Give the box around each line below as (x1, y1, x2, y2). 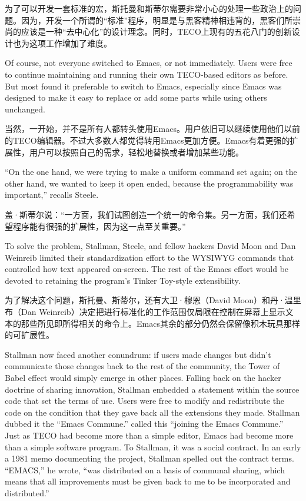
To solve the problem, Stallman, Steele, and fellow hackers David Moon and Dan (5, 240, 296, 252)
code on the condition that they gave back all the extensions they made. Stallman (5, 406, 300, 418)
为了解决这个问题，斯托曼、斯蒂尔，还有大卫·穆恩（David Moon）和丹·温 (5, 294, 293, 306)
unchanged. (5, 102, 45, 115)
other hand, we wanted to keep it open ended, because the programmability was (5, 177, 294, 189)
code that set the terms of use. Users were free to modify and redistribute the (5, 394, 285, 407)
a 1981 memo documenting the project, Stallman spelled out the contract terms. (5, 452, 294, 464)
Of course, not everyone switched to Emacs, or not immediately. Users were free (5, 57, 292, 69)
